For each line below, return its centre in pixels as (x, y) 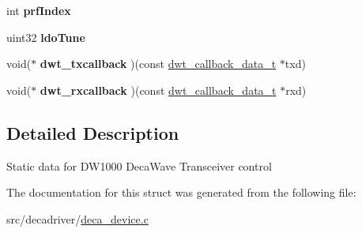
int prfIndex (39, 10)
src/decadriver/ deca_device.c (77, 218)
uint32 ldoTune (46, 37)
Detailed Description (93, 132)
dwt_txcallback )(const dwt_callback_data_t (158, 64)
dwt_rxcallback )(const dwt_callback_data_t (158, 90)
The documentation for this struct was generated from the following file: (181, 192)
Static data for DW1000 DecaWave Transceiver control (139, 165)
